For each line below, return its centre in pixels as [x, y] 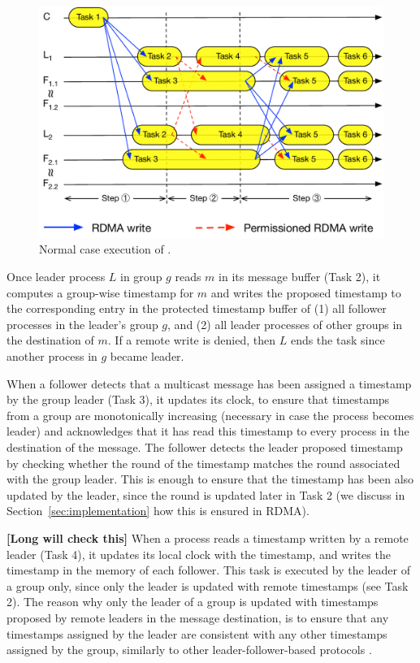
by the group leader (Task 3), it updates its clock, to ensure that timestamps [198, 399]
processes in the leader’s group [82, 324]
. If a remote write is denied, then [192, 340]
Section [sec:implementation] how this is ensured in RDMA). [158, 511]
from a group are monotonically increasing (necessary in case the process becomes [210, 415]
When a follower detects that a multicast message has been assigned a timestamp [209, 383]
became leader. [147, 356]
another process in [52, 356]
